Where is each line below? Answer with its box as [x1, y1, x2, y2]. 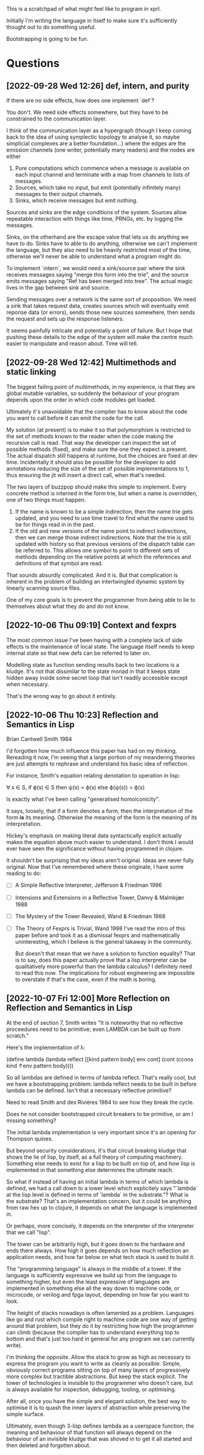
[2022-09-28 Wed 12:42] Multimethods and [6, 357, 177, 368]
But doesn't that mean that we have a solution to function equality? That [15, 949, 195, 957]
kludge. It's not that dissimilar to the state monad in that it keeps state [6, 668, 180, 675]
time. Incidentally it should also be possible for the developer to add [6, 458, 176, 466]
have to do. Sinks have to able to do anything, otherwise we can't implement [6, 240, 197, 247]
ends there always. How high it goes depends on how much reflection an [6, 1247, 189, 1254]
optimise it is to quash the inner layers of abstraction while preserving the [6, 1404, 190, 1411]
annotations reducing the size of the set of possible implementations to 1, [6, 465, 189, 472]
